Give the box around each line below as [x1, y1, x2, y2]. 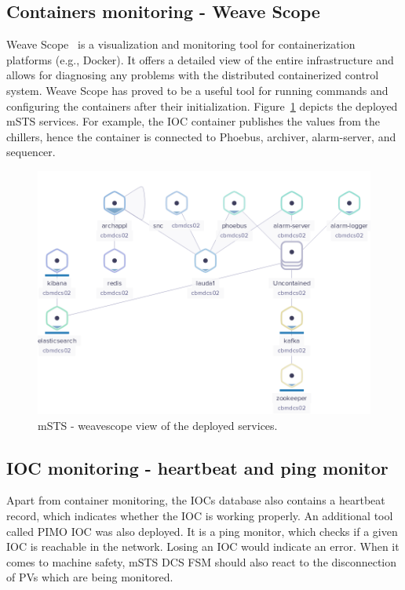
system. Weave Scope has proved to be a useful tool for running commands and [6, 82, 389, 98]
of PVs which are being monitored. [6, 569, 173, 585]
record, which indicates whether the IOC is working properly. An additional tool [6, 507, 393, 523]
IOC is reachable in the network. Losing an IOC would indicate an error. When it [6, 538, 400, 555]
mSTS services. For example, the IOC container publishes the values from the [6, 113, 380, 129]
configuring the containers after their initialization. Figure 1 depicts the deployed [6, 97, 398, 114]
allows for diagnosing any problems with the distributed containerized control [6, 67, 379, 83]
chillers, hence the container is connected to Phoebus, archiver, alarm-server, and [6, 128, 396, 144]
